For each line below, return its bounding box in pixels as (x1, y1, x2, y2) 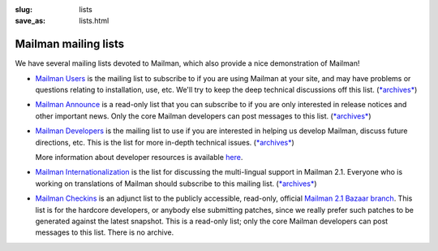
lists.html (79, 16, 109, 26)
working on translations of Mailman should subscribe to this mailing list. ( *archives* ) (35, 179, 317, 188)
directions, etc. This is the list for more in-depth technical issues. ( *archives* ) (35, 137, 295, 147)
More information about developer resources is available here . (35, 153, 243, 162)
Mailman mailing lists (15, 37, 125, 51)
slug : (15, 5, 32, 14)
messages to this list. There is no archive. (35, 227, 174, 237)
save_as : (15, 16, 46, 26)
